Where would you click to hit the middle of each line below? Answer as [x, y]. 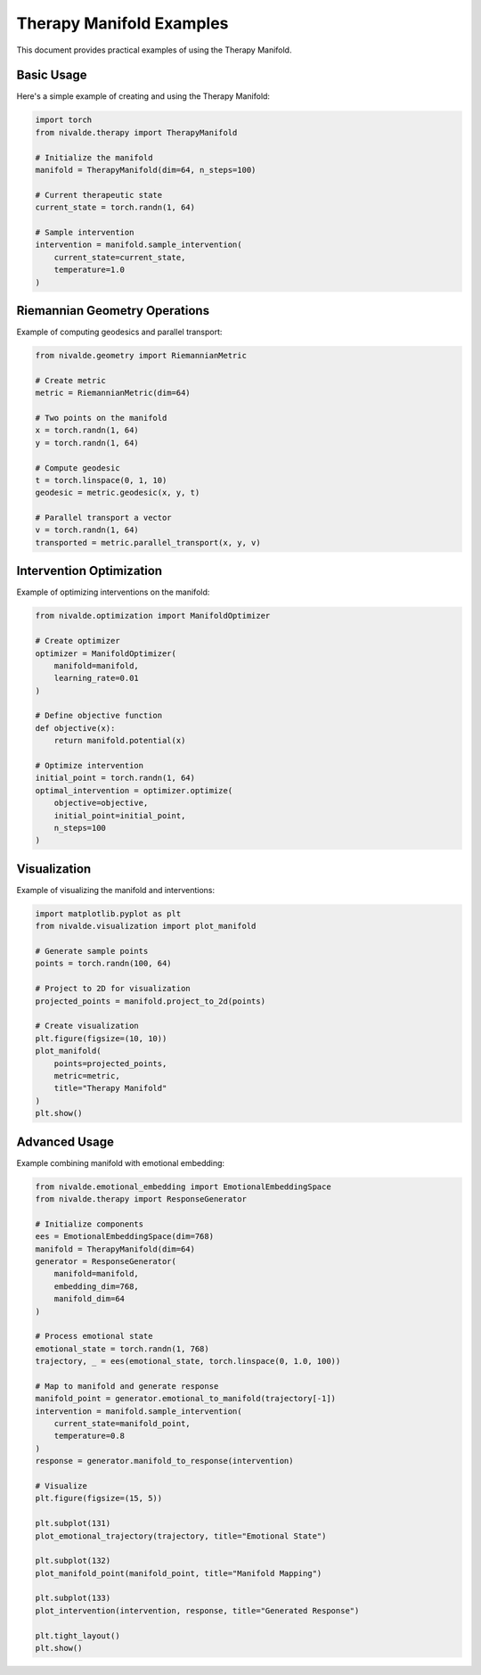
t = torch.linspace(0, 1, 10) [101, 480]
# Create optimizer [77, 641]
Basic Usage [52, 75]
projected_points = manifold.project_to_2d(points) [151, 1001]
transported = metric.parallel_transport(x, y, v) [148, 542]
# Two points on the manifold [101, 418]
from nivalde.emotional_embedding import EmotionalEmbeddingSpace [183, 1186]
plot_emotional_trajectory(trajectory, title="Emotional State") [181, 1536]
